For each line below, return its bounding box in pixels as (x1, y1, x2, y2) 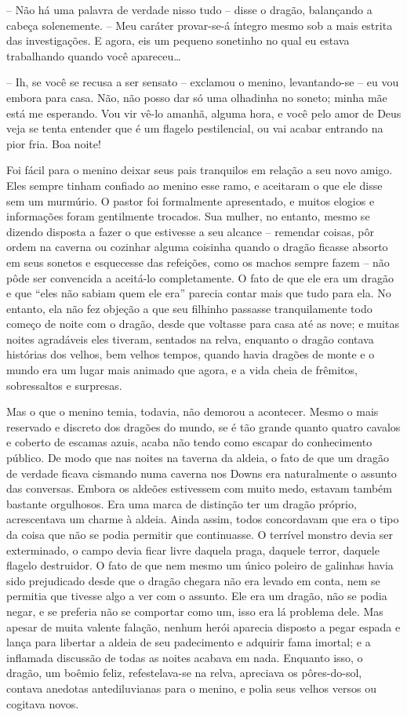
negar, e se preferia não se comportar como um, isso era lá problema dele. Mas (6, 602, 383, 619)
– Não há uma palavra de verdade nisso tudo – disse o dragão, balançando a (6, 2, 372, 17)
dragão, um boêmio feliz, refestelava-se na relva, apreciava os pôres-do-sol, (6, 664, 362, 681)
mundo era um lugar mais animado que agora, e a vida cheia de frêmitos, (6, 362, 358, 378)
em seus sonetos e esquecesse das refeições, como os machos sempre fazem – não (6, 253, 390, 270)
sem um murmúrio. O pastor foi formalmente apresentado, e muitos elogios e (6, 192, 375, 209)
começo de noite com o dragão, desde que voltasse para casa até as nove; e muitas (6, 315, 399, 332)
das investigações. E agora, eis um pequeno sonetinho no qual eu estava (6, 32, 350, 49)
